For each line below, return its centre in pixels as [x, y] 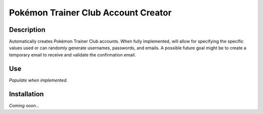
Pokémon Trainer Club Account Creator [90, 13]
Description [27, 30]
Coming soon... [24, 105]
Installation [26, 94]
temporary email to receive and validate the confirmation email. [73, 55]
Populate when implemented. [38, 80]
